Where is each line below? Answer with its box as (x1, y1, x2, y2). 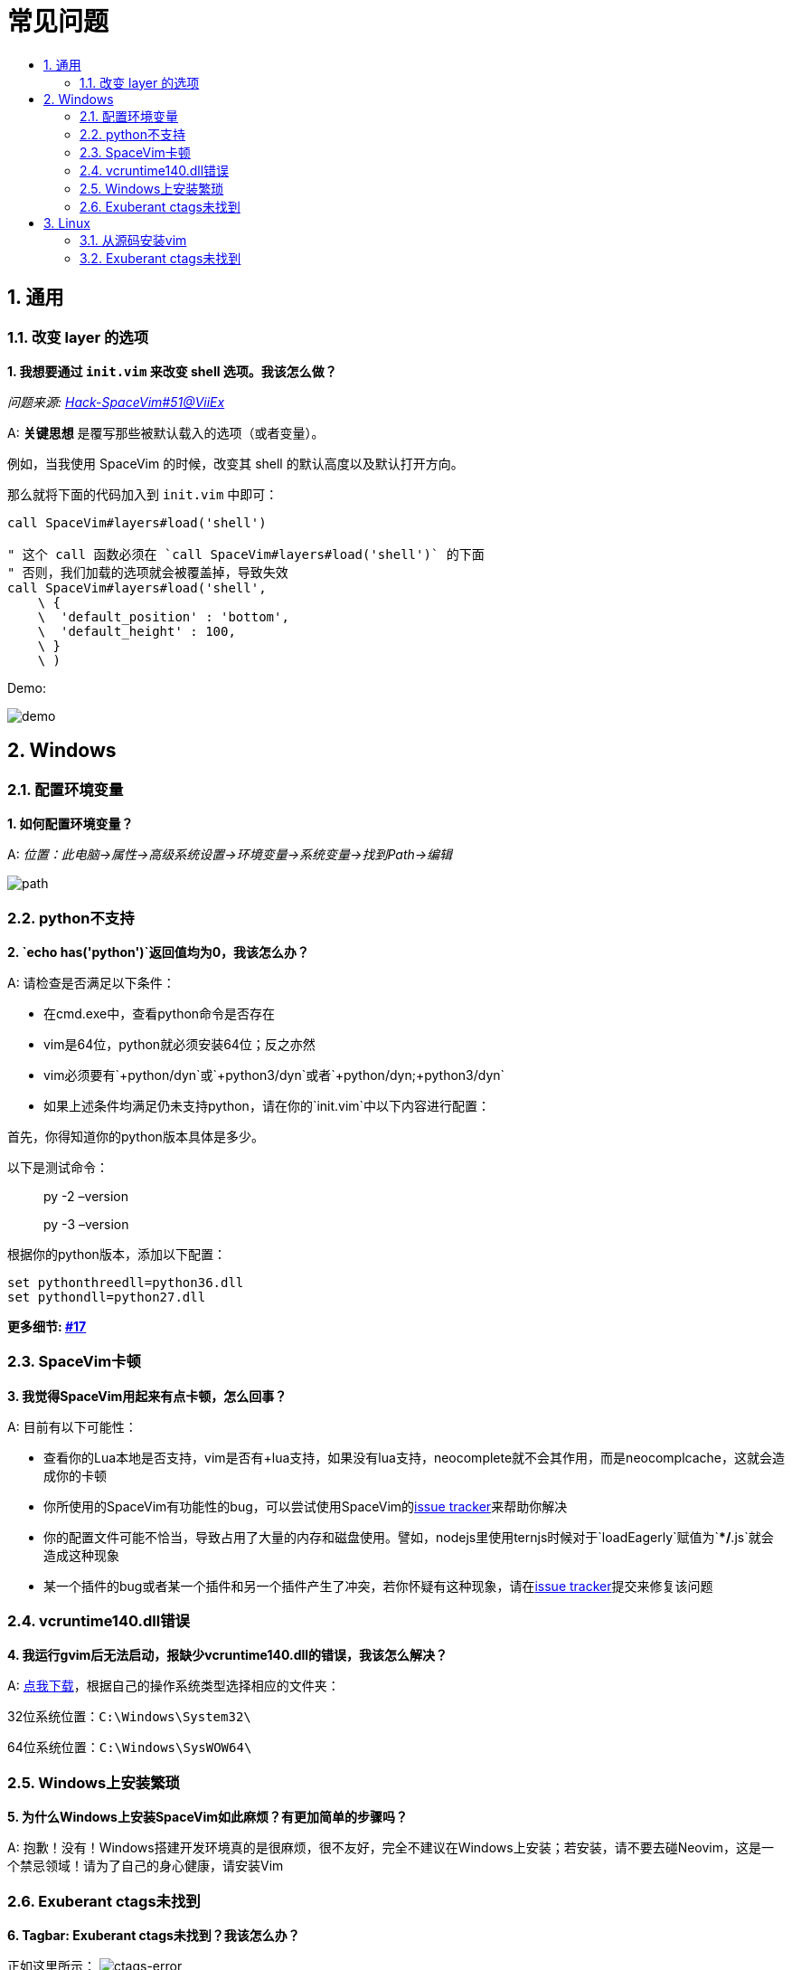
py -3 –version (43, 1216, 129, 1232)
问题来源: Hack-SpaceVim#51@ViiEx (7, 393, 225, 410)
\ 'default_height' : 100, (37, 623, 236, 639)
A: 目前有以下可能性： (7, 1418, 137, 1435)
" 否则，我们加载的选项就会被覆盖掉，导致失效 (7, 564, 288, 580)
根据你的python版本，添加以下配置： (7, 1245, 226, 1262)
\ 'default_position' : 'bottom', (37, 609, 289, 624)
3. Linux (43, 214, 90, 231)
